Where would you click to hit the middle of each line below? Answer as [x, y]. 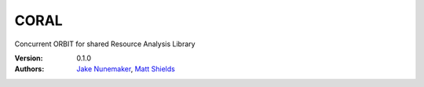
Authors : [29, 69]
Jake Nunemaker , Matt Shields [126, 69]
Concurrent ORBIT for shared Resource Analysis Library [105, 44]
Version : [29, 58]
